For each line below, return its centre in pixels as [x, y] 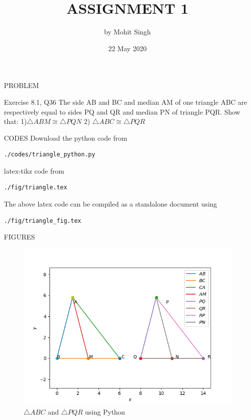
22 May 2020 [127, 48]
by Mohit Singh [127, 32]
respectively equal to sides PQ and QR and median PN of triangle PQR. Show [122, 111]
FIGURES [20, 237]
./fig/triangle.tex [36, 188]
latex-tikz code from [34, 170]
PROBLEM [22, 85]
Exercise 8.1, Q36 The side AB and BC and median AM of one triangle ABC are [126, 102]
